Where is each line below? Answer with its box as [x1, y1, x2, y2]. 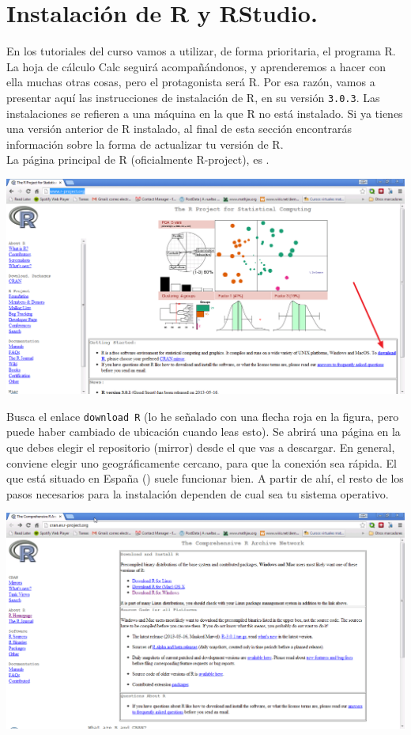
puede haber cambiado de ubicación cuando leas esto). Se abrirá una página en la [6, 423, 401, 440]
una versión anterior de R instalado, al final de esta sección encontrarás [6, 120, 353, 137]
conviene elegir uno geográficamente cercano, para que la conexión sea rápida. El [6, 454, 397, 471]
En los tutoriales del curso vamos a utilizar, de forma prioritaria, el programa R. [6, 43, 396, 59]
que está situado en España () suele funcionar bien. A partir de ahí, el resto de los [6, 470, 404, 487]
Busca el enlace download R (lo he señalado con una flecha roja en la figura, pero [6, 407, 399, 424]
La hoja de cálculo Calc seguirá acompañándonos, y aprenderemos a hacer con [6, 58, 386, 74]
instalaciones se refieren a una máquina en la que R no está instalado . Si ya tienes [6, 104, 403, 121]
